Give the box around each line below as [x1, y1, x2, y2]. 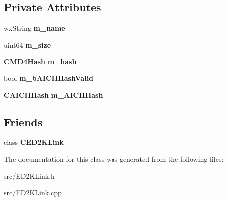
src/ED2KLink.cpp [4, 187, 62, 198]
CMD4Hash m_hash [4, 56, 77, 67]
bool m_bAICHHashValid [4, 72, 94, 83]
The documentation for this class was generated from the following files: [4, 153, 224, 164]
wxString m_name [4, 23, 65, 33]
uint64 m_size [4, 39, 51, 50]
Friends [4, 114, 43, 129]
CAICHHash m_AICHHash [4, 89, 103, 100]
